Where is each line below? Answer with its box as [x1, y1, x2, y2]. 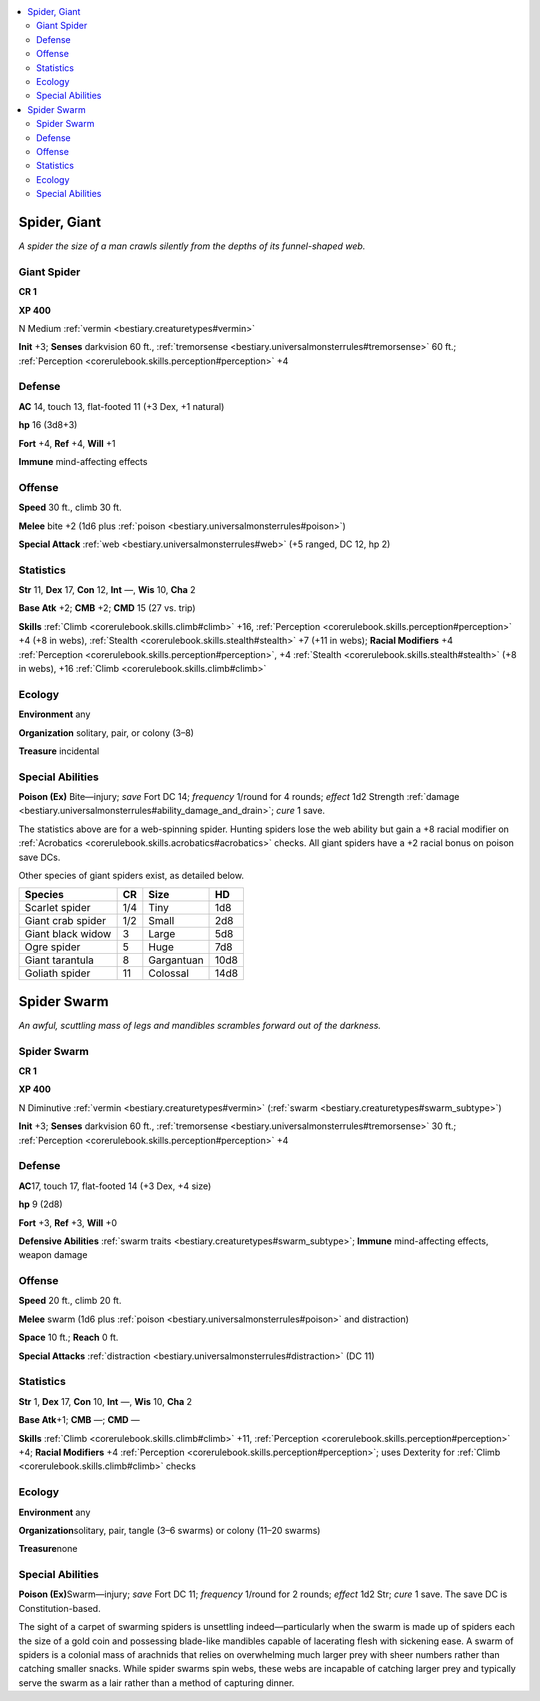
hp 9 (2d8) [18, 1198, 64, 1210]
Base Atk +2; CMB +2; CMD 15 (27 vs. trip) [18, 602, 196, 614]
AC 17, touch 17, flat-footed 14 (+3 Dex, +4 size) [18, 1180, 212, 1192]
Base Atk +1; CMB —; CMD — [18, 1414, 140, 1426]
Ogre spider [24, 940, 81, 954]
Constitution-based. [18, 1602, 101, 1614]
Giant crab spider [24, 914, 107, 928]
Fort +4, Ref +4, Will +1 [18, 437, 116, 449]
